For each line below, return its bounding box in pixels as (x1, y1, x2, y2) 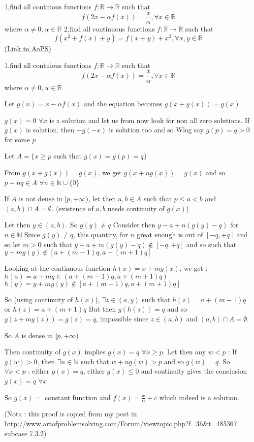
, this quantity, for (73, 229, 128, 240)
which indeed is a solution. (159, 392, 239, 402)
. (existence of (51, 203, 94, 213)
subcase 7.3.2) (4, 428, 47, 438)
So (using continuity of (4, 294, 73, 304)
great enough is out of (136, 229, 203, 240)
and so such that (186, 239, 237, 249)
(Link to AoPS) (4, 43, 51, 54)
